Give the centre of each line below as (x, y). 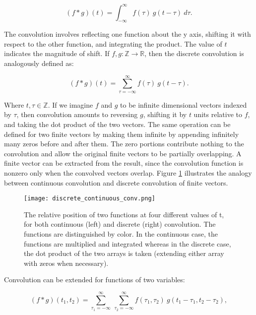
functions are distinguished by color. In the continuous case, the (121, 234)
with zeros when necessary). (66, 263)
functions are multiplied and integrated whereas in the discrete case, (128, 243)
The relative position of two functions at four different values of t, (124, 214)
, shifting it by (165, 114)
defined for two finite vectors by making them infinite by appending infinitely (122, 134)
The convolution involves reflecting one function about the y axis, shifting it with (128, 34)
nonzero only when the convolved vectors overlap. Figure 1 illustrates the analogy (128, 173)
